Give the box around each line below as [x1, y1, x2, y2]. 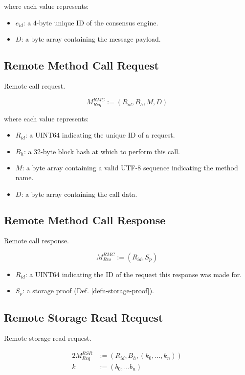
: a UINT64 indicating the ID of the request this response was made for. [25, 269, 242, 279]
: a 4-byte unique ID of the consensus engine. [23, 17, 158, 27]
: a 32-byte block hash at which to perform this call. [23, 146, 180, 156]
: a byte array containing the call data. [21, 188, 137, 199]
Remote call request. [4, 80, 66, 91]
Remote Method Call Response [4, 212, 166, 228]
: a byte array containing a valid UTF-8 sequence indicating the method [22, 163, 238, 173]
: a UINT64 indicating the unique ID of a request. [25, 130, 175, 140]
